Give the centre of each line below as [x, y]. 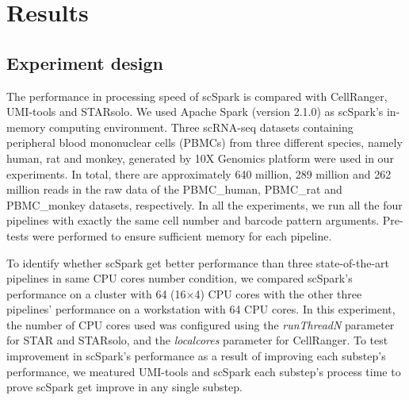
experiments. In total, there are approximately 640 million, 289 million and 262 [199, 173]
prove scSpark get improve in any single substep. [124, 387]
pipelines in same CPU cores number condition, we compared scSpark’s [180, 278]
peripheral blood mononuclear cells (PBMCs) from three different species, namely [204, 142]
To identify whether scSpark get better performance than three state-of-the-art [198, 262]
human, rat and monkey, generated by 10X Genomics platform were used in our [200, 158]
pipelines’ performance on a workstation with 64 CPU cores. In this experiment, [201, 309]
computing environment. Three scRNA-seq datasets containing [201, 127]
